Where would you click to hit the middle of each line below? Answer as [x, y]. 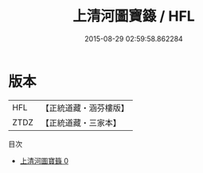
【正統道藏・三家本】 [81, 122]
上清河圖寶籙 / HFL [134, 16]
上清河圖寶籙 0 [44, 160]
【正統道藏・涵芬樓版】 [85, 108]
